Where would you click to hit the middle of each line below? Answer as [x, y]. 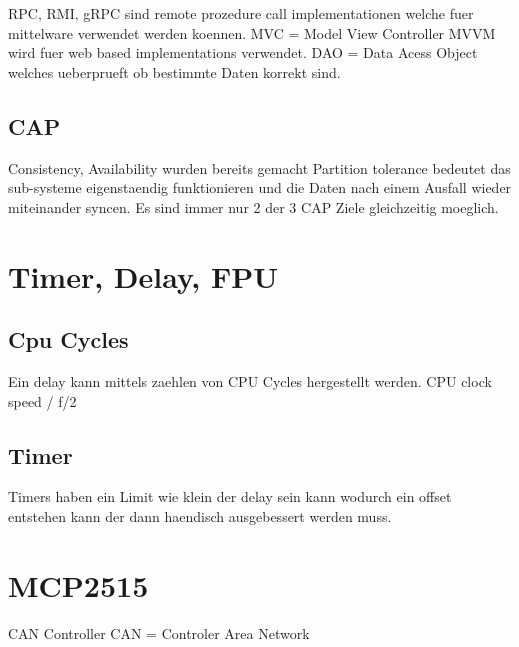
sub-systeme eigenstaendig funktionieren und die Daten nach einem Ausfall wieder [260, 187]
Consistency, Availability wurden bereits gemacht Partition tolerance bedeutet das [259, 167]
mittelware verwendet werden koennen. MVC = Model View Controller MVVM [252, 32]
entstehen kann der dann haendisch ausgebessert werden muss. [200, 515]
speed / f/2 [42, 400]
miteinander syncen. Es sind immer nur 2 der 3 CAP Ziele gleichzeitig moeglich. [253, 206]
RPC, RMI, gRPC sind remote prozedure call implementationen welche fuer [241, 13]
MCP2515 [78, 584]
